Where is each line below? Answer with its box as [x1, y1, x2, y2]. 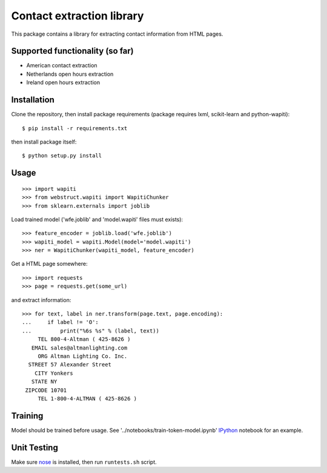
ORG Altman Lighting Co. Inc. [38, 352, 128, 360]
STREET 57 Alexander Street [28, 361, 112, 368]
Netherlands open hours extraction [26, 70, 114, 78]
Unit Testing [11, 442, 59, 452]
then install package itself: [11, 138, 77, 145]
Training [11, 411, 44, 421]
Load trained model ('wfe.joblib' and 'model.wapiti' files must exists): [11, 216, 183, 223]
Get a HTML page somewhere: [11, 260, 88, 268]
